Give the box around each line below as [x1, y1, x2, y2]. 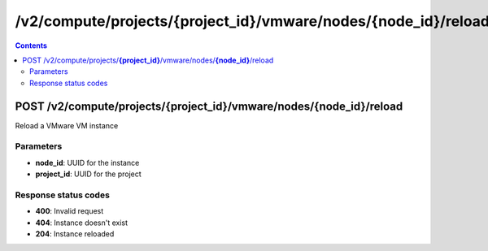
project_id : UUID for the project [35, 169, 142, 179]
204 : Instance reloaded [35, 229, 115, 239]
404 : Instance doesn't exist [35, 218, 129, 227]
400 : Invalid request [35, 206, 104, 216]
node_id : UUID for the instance [35, 158, 140, 167]
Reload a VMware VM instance [15, 120, 119, 130]
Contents [15, 41, 48, 50]
